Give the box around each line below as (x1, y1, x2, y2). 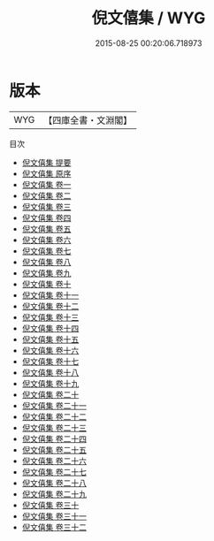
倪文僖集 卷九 (21, 267, 72, 278)
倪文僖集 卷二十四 (21, 433, 87, 444)
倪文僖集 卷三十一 (21, 510, 87, 522)
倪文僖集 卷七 (21, 245, 72, 256)
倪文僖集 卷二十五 (21, 444, 87, 455)
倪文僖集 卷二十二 (21, 411, 87, 422)
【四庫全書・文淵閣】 (43, 114, 133, 126)
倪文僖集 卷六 (21, 234, 72, 245)
